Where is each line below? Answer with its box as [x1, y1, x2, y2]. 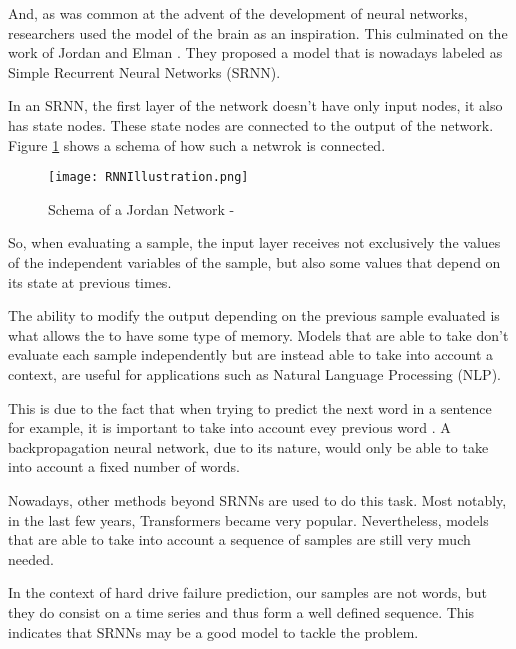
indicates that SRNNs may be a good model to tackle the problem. [8, 621, 419, 642]
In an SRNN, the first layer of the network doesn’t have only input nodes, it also [8, 95, 503, 116]
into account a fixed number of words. [8, 456, 240, 477]
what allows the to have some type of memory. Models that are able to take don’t [8, 324, 509, 345]
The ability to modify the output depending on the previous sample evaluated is [8, 305, 500, 326]
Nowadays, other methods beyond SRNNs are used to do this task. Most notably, [8, 489, 507, 510]
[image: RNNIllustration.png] [48, 170, 249, 185]
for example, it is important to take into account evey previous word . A [8, 417, 451, 438]
